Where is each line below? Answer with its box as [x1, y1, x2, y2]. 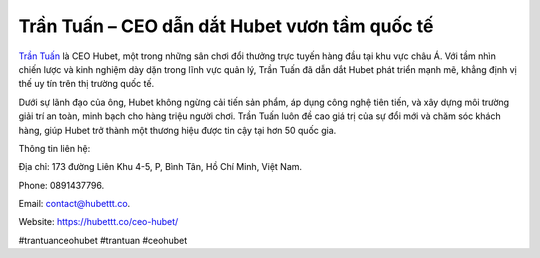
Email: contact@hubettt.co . [18, 198, 131, 210]
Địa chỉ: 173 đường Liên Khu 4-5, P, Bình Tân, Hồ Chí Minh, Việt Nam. [18, 161, 303, 173]
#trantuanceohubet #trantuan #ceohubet [18, 234, 188, 246]
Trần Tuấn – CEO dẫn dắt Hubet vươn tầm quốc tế [18, 15, 434, 37]
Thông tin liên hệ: [18, 142, 91, 154]
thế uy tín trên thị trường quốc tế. [18, 78, 155, 90]
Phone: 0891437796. [18, 179, 105, 191]
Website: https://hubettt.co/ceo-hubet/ [18, 216, 179, 228]
